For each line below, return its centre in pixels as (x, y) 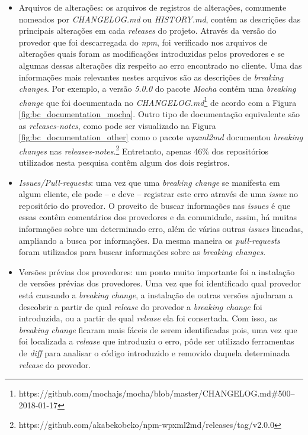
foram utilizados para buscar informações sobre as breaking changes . (142, 252)
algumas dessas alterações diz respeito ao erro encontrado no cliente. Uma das (160, 65)
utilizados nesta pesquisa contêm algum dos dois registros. (124, 162)
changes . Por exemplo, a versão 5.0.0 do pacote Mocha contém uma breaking (157, 88)
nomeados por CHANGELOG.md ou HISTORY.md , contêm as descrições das (160, 19)
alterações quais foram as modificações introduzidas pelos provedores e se (152, 54)
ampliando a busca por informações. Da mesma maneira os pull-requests (149, 240)
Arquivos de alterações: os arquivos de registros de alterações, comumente (153, 7)
